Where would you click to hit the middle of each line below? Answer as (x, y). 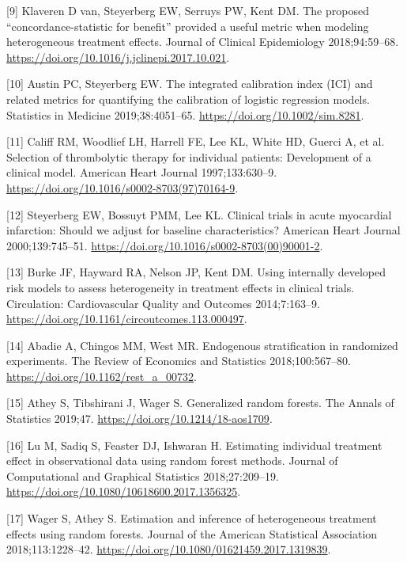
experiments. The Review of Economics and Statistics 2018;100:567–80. (179, 361)
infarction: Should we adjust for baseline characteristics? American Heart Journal (203, 230)
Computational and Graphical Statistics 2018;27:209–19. (143, 476)
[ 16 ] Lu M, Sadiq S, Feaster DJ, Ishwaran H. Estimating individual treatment (194, 445)
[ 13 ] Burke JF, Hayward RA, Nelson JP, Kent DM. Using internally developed (196, 272)
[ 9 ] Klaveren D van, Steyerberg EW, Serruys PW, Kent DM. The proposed (188, 10)
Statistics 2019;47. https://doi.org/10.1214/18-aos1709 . (139, 418)
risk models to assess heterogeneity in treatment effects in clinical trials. (181, 287)
